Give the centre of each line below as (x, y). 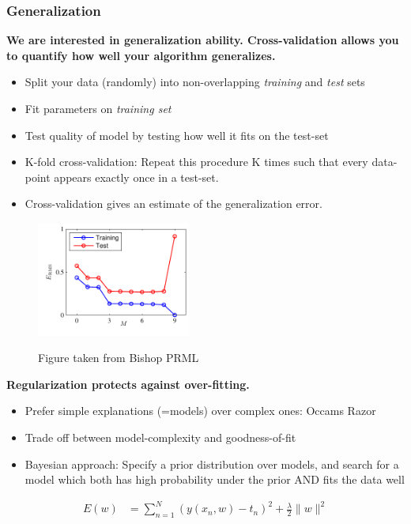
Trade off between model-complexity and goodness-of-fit (160, 437)
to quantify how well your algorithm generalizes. (141, 55)
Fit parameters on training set (98, 108)
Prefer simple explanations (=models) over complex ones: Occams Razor (200, 411)
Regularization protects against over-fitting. (128, 384)
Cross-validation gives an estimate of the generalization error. (173, 204)
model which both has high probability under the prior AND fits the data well (215, 479)
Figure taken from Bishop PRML (119, 358)
